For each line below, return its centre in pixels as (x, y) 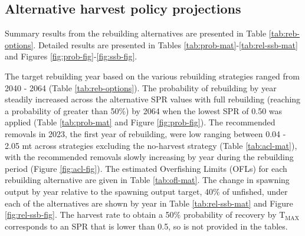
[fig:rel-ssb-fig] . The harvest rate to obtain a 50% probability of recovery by (141, 215)
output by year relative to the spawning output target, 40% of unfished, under (146, 191)
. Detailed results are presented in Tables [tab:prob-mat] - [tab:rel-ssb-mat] (165, 44)
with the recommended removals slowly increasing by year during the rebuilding (149, 157)
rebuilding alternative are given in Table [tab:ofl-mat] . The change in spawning (147, 180)
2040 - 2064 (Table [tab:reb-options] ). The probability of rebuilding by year (141, 87)
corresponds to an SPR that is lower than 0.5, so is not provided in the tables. (146, 226)
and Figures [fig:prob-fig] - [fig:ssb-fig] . (71, 56)
